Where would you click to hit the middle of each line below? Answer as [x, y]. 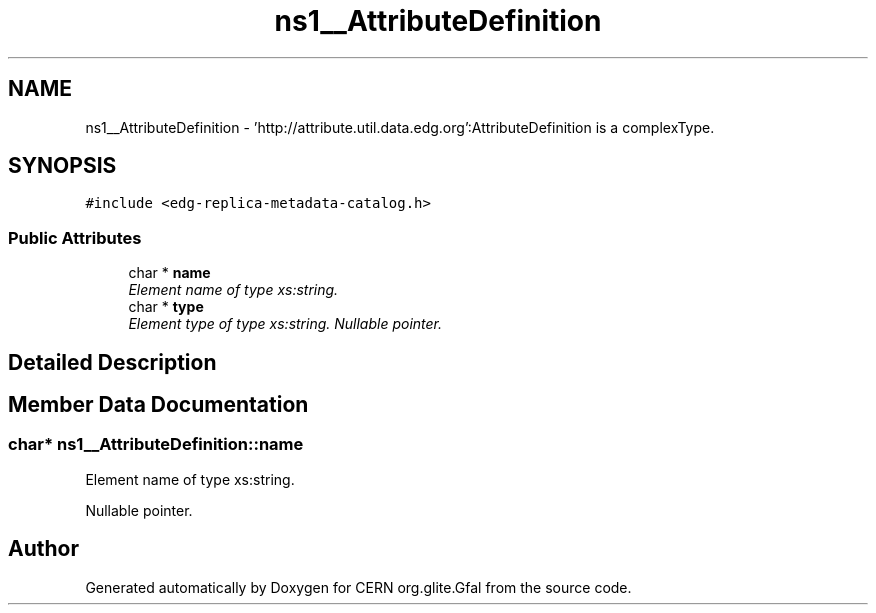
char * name [169, 273]
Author [43, 549]
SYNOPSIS [62, 166]
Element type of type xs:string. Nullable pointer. [285, 324]
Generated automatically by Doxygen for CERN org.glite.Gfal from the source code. [358, 587]
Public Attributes [75, 237]
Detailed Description [112, 362]
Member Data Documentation [158, 405]
